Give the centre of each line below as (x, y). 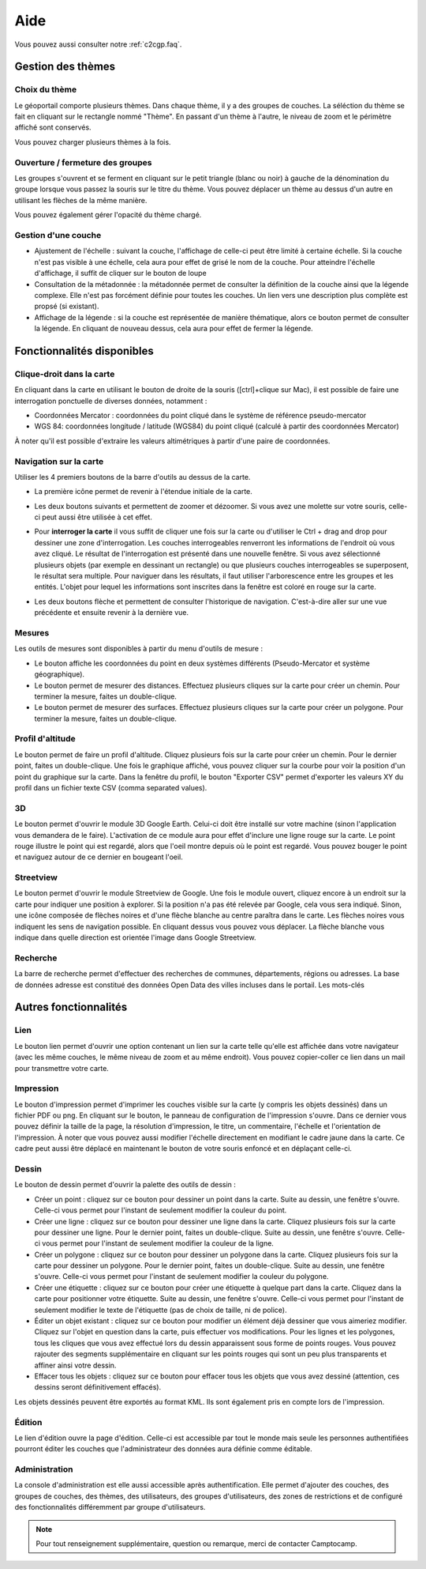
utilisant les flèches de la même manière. (81, 200)
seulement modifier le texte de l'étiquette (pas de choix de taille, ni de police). (161, 1310)
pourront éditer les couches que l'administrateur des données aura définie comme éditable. (164, 1449)
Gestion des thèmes (65, 67)
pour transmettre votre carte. (62, 1068)
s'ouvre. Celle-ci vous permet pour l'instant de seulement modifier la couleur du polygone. (181, 1277)
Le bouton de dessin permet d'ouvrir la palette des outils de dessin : (125, 1185)
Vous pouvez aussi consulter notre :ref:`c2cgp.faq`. (98, 44)
